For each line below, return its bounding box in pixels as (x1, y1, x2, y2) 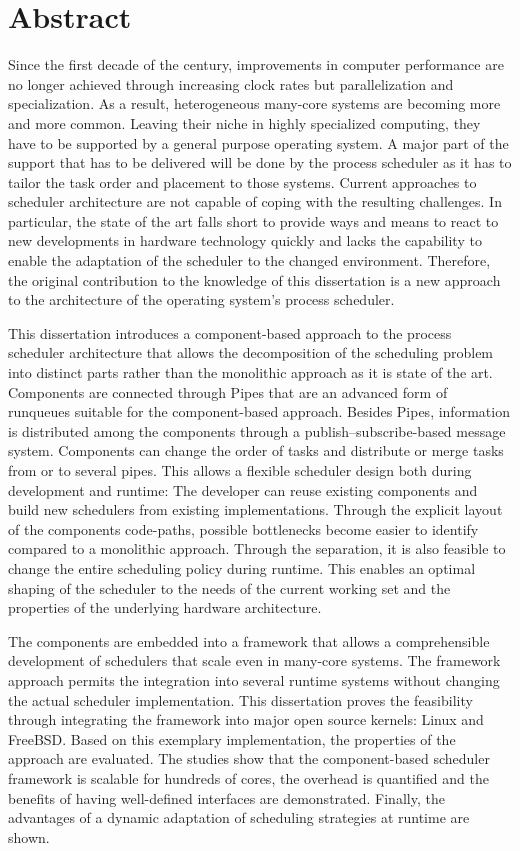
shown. (8, 826, 50, 847)
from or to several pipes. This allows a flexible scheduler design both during (8, 460, 472, 480)
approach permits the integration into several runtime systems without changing (8, 669, 500, 690)
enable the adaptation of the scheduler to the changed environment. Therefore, (8, 250, 491, 271)
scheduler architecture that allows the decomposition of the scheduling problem (8, 342, 494, 363)
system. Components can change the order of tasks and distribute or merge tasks (8, 440, 504, 461)
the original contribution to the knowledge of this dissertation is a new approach (8, 269, 501, 290)
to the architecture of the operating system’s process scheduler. (8, 289, 395, 310)
